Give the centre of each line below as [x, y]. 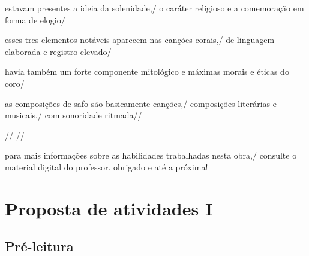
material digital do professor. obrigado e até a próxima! [106, 167]
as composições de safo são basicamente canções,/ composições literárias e [141, 103]
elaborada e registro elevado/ [58, 51]
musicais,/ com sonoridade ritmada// [73, 115]
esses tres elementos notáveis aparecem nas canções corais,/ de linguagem [140, 40]
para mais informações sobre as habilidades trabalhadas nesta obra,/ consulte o [151, 155]
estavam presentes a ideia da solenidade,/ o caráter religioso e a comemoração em [154, 8]
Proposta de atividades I [109, 208]
